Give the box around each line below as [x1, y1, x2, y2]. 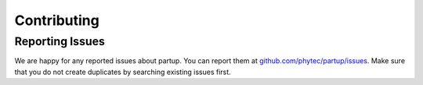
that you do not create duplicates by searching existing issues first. [14, 67, 231, 76]
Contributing [14, 12, 99, 29]
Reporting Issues [14, 34, 106, 48]
